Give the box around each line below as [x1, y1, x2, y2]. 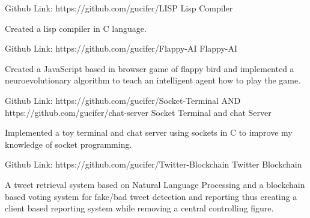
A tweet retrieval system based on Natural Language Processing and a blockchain [5, 178, 305, 190]
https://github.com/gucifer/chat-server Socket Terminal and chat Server [5, 106, 272, 118]
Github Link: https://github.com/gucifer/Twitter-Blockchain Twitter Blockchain [5, 158, 302, 171]
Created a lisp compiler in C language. [5, 22, 147, 34]
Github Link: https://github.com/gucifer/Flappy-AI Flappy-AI [5, 42, 238, 55]
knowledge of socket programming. [5, 138, 132, 150]
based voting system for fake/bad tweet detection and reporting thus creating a [5, 190, 297, 202]
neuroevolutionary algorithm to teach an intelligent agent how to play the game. [5, 74, 301, 86]
